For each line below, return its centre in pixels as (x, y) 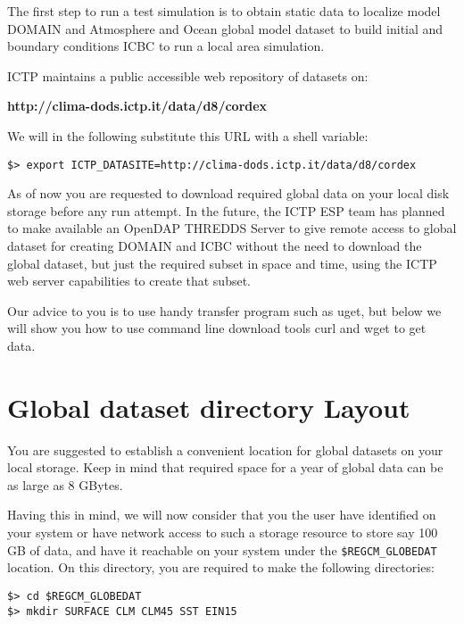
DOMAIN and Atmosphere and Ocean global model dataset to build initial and (225, 28)
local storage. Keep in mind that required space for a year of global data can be (225, 467)
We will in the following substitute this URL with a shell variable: (188, 135)
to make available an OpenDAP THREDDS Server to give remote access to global (232, 228)
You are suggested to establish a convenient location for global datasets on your (225, 449)
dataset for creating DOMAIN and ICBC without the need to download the (215, 245)
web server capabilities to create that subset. (129, 281)
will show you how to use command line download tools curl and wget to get (217, 328)
